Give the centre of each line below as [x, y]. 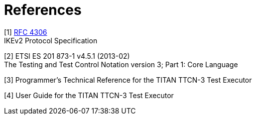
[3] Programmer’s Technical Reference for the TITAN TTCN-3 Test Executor [128, 80]
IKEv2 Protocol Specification [51, 40]
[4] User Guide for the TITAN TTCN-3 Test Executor [89, 95]
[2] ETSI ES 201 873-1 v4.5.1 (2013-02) [67, 56]
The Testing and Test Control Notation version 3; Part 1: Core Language [121, 64]
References [43, 10]
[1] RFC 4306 [26, 32]
